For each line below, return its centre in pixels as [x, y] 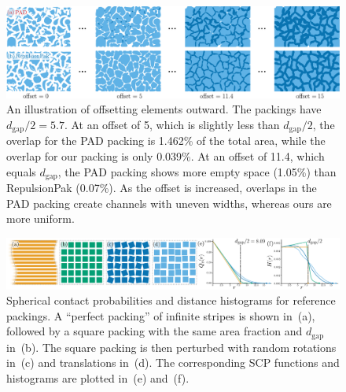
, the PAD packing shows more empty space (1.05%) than [197, 171]
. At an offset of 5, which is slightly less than [172, 124]
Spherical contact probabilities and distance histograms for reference [171, 300]
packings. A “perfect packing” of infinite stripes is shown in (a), [161, 315]
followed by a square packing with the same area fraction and [155, 331]
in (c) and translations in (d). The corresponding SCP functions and [173, 362]
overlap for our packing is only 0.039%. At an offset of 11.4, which [166, 156]
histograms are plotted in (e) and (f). [98, 378]
